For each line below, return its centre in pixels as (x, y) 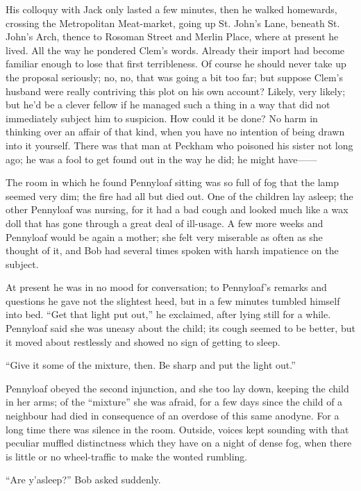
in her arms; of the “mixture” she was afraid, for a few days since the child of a (174, 402)
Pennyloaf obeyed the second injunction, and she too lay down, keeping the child (177, 388)
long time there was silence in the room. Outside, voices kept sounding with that (177, 429)
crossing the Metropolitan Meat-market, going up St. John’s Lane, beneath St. (173, 23)
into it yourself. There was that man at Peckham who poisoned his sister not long (179, 145)
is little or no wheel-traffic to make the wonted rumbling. (127, 456)
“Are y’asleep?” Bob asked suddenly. (83, 480)
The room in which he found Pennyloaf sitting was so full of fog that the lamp (172, 182)
